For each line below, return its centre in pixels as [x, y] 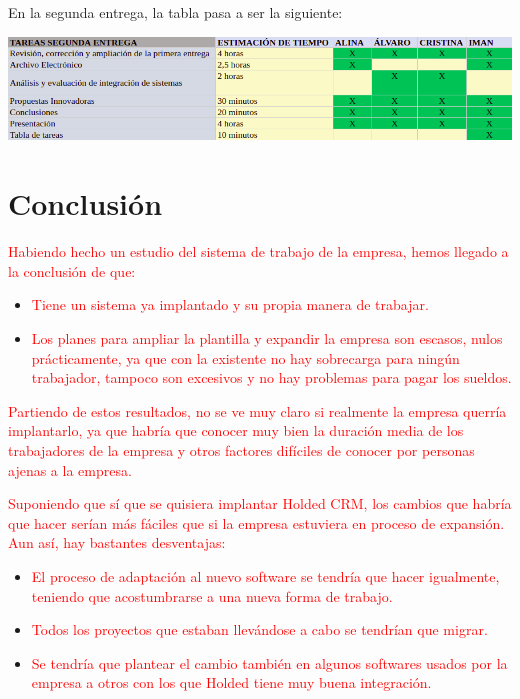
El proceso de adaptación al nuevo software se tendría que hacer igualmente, [265, 575]
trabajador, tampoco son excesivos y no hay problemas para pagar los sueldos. [271, 377]
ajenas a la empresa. [70, 469]
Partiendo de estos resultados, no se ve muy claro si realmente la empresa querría [257, 410]
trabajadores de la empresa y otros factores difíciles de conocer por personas [241, 449]
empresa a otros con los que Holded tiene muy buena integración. [231, 682]
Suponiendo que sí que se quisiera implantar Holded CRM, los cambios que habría [260, 503]
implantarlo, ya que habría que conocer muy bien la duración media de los [236, 430]
